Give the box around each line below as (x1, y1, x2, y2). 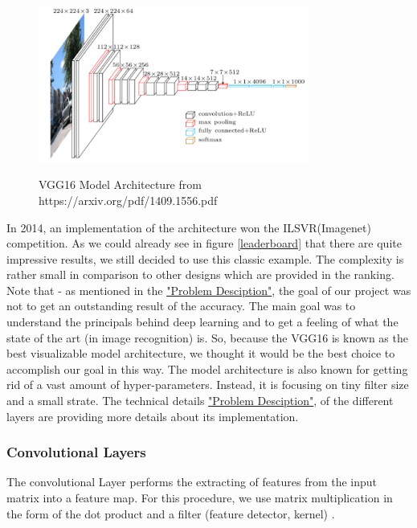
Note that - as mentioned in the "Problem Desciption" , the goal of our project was (6, 281, 411, 298)
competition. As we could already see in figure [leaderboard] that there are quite (6, 235, 402, 252)
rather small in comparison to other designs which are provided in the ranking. (6, 266, 395, 283)
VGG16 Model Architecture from (39, 176, 202, 193)
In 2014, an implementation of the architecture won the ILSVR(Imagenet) (6, 219, 371, 235)
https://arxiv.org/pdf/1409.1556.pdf (39, 191, 218, 208)
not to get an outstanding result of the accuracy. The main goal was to (6, 297, 356, 314)
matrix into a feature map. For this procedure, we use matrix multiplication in (6, 489, 393, 506)
